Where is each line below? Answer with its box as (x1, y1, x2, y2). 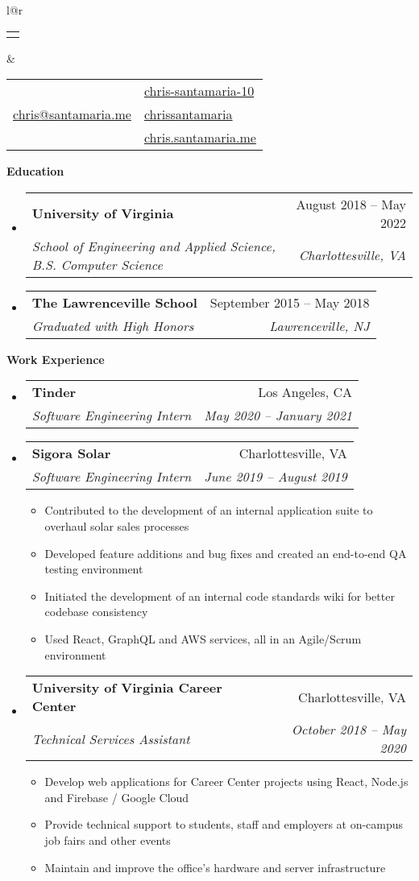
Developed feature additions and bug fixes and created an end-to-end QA (44, 544, 407, 561)
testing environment (44, 560, 143, 577)
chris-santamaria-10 (143, 81, 255, 101)
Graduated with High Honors (31, 316, 194, 335)
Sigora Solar (31, 444, 111, 463)
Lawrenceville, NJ (269, 316, 370, 335)
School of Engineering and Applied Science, (31, 236, 276, 255)
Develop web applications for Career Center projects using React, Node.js (44, 773, 409, 790)
